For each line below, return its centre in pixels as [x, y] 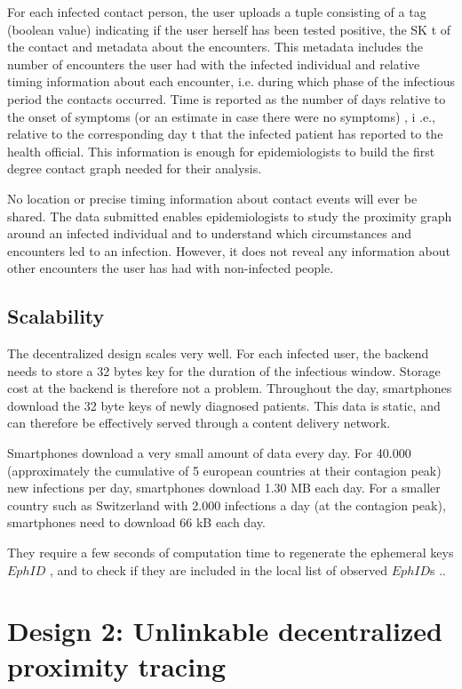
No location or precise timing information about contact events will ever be [212, 198]
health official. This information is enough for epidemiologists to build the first [221, 151]
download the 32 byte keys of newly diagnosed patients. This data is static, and [224, 405]
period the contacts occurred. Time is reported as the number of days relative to [227, 98]
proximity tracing [117, 665]
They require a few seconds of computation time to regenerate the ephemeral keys [231, 553]
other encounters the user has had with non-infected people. [171, 268]
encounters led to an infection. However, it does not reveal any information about [229, 250]
